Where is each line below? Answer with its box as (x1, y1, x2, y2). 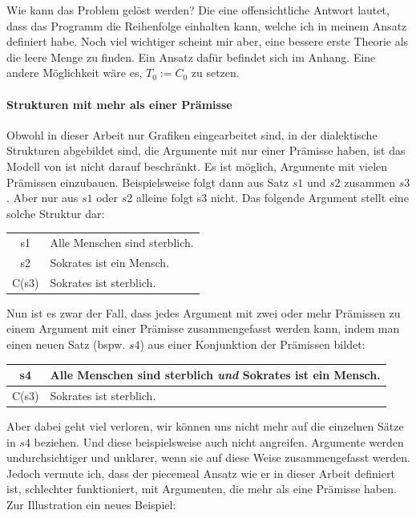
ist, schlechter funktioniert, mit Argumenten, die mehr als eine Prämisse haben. (6, 480, 397, 497)
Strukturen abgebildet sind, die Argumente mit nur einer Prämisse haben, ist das (6, 142, 406, 159)
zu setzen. (191, 64, 240, 81)
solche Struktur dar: (6, 204, 105, 221)
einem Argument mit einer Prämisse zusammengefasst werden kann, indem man (6, 320, 400, 337)
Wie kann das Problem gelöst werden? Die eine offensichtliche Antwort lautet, (6, 2, 390, 18)
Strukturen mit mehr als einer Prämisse (6, 95, 232, 112)
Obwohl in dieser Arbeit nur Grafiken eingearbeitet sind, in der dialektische (6, 126, 378, 143)
